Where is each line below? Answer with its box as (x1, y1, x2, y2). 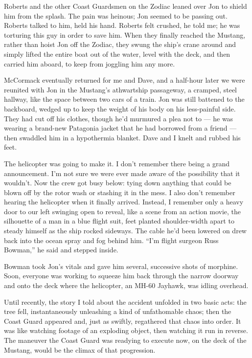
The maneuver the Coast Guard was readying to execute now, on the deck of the (4, 335, 247, 345)
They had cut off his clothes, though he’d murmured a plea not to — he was (4, 113, 233, 123)
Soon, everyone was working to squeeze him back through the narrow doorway (4, 270, 239, 281)
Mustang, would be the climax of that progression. (4, 344, 156, 355)
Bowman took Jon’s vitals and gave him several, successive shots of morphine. (4, 261, 238, 271)
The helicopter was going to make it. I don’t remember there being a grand (4, 158, 230, 168)
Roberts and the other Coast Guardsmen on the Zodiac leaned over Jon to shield (4, 1, 247, 11)
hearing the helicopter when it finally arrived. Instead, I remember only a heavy (4, 197, 244, 207)
